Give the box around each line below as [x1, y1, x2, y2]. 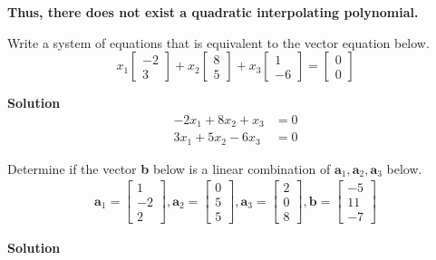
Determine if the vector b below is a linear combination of [7, 159, 331, 178]
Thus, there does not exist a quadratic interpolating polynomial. [7, 3, 419, 21]
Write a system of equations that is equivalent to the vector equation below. [7, 33, 430, 52]
